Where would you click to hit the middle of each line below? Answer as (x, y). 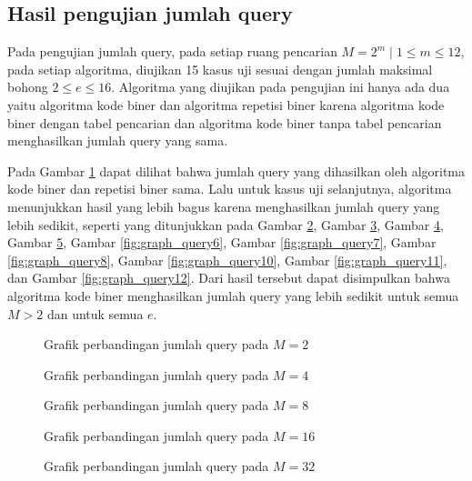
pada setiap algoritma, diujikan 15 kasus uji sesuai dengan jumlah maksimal (220, 69)
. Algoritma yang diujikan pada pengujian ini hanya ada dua (281, 87)
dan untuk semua (95, 313)
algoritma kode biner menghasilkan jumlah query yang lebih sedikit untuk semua (233, 295)
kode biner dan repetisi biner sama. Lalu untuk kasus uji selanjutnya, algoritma (230, 189)
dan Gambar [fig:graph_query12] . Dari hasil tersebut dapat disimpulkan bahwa (229, 278)
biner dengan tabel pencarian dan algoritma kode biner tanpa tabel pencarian (225, 122)
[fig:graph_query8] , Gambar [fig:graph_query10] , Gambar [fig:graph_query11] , (227, 260)
